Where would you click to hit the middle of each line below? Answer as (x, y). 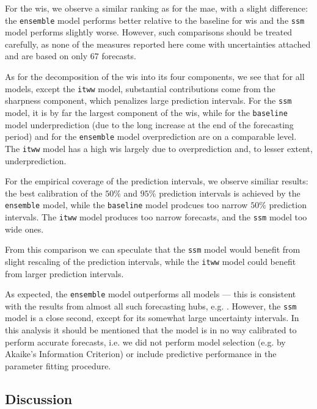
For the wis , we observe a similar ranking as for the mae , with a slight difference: (156, 8)
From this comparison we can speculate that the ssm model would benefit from (153, 249)
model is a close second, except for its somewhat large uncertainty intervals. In (152, 318)
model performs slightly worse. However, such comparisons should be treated (149, 32)
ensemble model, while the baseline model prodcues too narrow (126, 205)
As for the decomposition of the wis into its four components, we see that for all (155, 77)
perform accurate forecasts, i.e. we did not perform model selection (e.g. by (145, 342)
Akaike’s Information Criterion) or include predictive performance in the (141, 354)
